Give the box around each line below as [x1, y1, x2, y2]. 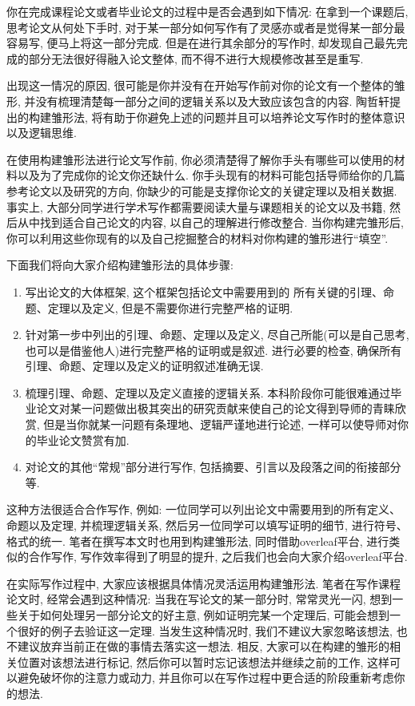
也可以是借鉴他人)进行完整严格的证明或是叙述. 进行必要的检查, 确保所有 [25, 341, 402, 358]
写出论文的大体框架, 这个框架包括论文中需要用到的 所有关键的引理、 [25, 283, 384, 300]
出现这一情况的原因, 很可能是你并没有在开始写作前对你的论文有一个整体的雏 [6, 77, 405, 94]
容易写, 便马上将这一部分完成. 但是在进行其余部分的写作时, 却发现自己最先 [6, 34, 397, 51]
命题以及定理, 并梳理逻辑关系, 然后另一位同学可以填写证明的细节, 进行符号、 [6, 517, 408, 534]
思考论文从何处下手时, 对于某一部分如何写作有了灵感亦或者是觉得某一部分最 [6, 18, 405, 35]
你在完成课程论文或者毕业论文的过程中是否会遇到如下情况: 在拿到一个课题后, [6, 3, 409, 19]
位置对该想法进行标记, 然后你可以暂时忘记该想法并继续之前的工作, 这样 [17, 653, 390, 670]
